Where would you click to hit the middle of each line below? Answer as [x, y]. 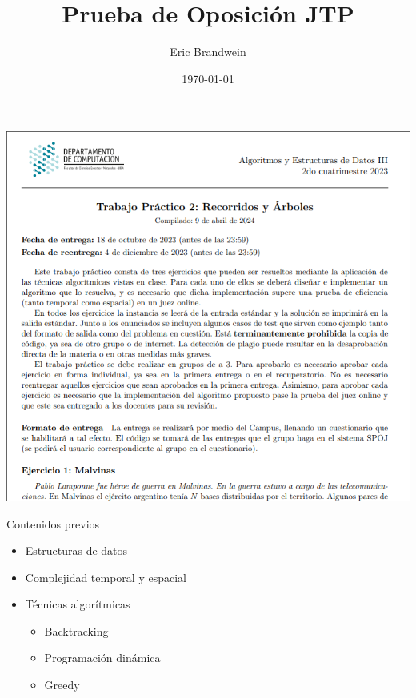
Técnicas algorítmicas [78, 604]
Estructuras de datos [76, 550]
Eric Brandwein [208, 52]
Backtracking [76, 630]
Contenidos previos [53, 523]
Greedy [62, 685]
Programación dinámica [102, 658]
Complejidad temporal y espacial [106, 577]
